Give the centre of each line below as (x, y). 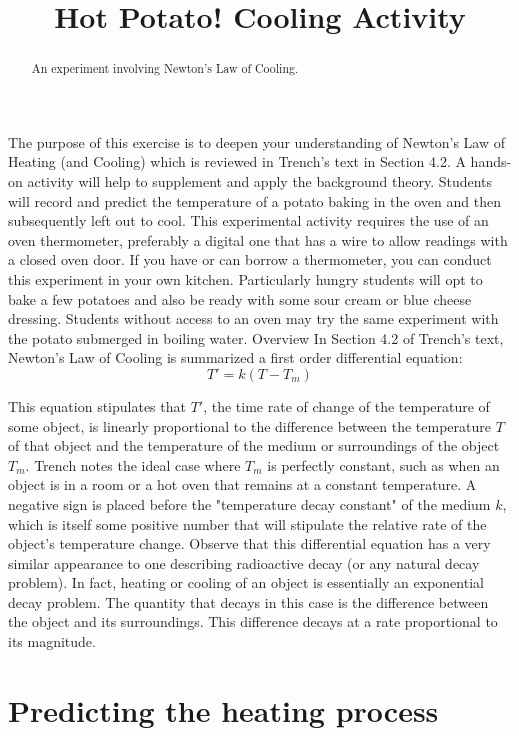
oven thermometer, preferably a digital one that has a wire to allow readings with (258, 239)
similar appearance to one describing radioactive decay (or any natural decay (244, 562)
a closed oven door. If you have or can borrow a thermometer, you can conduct (250, 259)
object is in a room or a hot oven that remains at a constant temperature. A (242, 484)
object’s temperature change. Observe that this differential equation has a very (249, 543)
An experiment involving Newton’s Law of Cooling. (165, 68)
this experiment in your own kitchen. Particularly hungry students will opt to (245, 278)
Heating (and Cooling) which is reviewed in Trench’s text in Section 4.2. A (237, 161)
